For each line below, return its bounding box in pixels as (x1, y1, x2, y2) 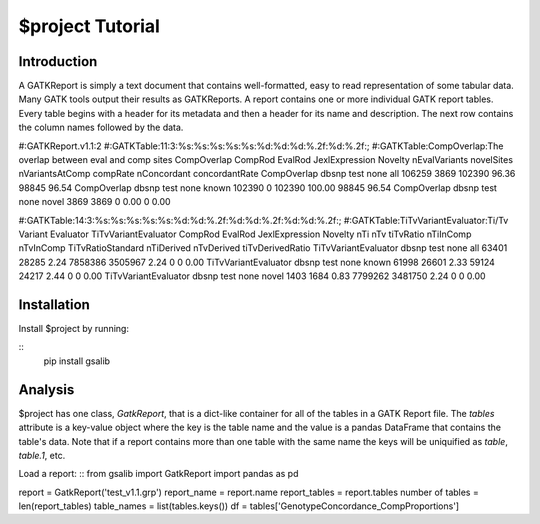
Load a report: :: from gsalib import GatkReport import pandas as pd (18, 468, 299, 480)
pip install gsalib (43, 355, 110, 367)
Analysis (18, 381, 75, 398)
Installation (18, 296, 90, 313)
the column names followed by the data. (18, 121, 184, 134)
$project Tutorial (18, 15, 160, 37)
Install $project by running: (18, 323, 130, 335)
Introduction (18, 53, 98, 70)
